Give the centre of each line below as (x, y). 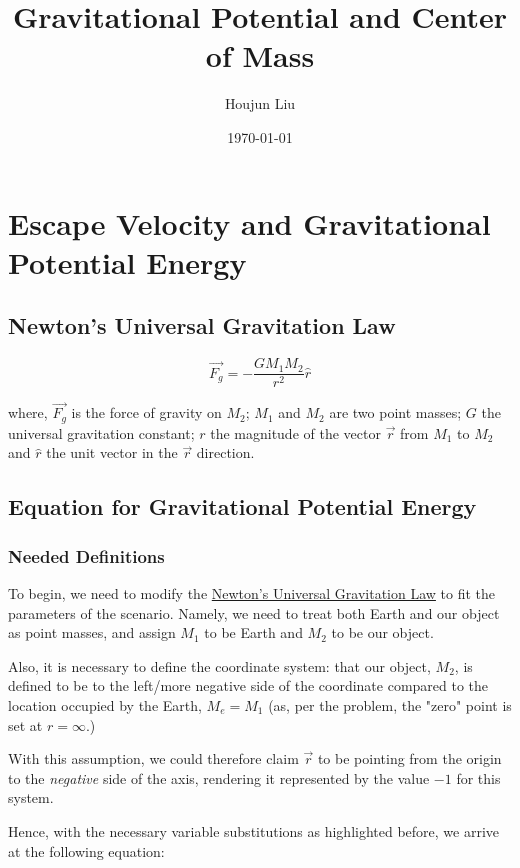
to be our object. (382, 632)
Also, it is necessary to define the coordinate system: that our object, (219, 665)
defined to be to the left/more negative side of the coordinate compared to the (248, 685)
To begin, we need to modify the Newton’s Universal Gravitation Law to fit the (252, 593)
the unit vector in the (112, 452)
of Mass (260, 55)
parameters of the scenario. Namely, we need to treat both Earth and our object (254, 612)
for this (478, 777)
